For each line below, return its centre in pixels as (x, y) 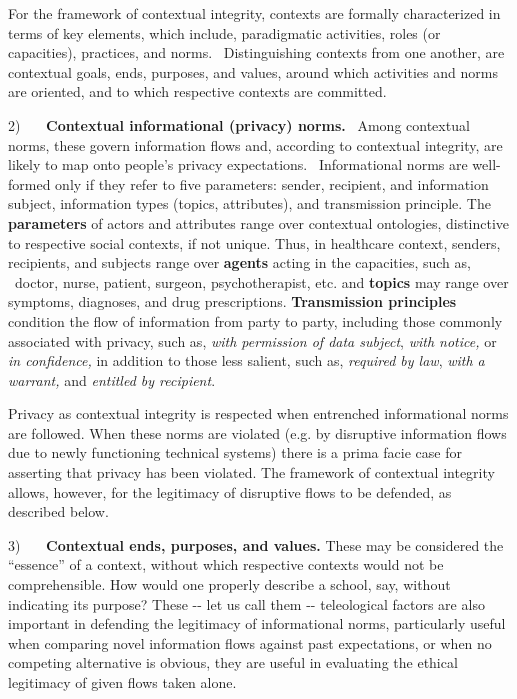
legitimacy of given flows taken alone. (122, 682)
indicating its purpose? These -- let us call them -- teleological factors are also (246, 603)
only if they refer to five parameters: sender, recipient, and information (272, 183)
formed (29, 183)
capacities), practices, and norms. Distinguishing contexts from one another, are (256, 52)
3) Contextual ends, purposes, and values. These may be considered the (256, 544)
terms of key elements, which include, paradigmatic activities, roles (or (224, 32)
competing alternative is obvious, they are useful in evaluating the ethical (233, 662)
